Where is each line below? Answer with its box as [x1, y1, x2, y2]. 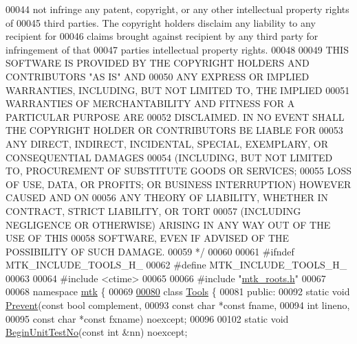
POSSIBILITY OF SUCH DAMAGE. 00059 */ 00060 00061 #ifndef [6, 244, 294, 258]
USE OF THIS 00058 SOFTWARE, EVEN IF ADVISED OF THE [6, 231, 290, 245]
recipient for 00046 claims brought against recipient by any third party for [6, 29, 318, 43]
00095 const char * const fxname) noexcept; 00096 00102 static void [6, 311, 289, 325]
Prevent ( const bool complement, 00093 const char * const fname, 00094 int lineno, [6, 298, 350, 312]
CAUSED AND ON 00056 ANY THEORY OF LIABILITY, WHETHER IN [6, 190, 329, 205]
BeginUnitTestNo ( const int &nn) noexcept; [6, 325, 188, 339]
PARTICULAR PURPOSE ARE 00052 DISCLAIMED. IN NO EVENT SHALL [6, 109, 345, 124]
